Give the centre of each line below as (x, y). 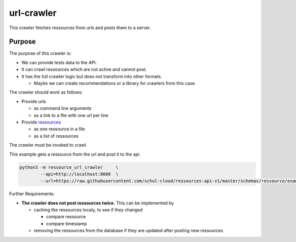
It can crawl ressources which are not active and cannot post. (84, 70)
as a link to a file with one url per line (71, 115)
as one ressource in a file (59, 129)
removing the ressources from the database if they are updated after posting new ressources (129, 231)
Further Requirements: (32, 194)
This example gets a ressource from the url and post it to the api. (75, 154)
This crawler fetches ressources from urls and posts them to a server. (80, 28)
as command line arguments (63, 108)
